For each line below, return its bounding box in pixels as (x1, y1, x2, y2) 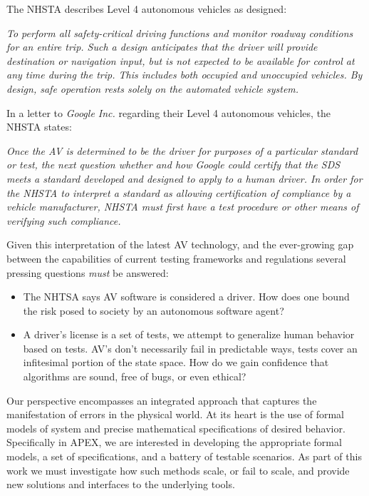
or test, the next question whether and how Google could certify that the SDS (6, 157, 341, 172)
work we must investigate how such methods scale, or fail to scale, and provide (6, 462, 350, 477)
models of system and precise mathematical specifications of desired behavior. (6, 420, 345, 435)
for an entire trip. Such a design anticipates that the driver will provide (6, 39, 318, 54)
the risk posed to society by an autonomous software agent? (23, 303, 284, 318)
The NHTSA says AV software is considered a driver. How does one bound (23, 289, 350, 304)
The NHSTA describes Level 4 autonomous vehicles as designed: (6, 1, 287, 16)
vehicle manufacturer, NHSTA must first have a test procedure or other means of (6, 199, 359, 214)
